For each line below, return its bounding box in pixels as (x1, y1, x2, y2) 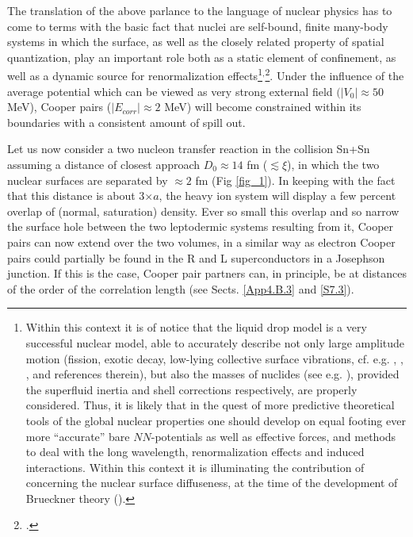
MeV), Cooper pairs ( (7, 98, 112, 115)
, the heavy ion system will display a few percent (159, 187, 396, 204)
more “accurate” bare (25, 428, 130, 444)
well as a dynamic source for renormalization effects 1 (7, 65, 262, 84)
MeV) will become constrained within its (164, 98, 361, 115)
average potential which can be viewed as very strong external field (7, 82, 333, 99)
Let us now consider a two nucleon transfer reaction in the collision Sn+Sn (7, 140, 370, 157)
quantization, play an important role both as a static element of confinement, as (7, 48, 396, 65)
